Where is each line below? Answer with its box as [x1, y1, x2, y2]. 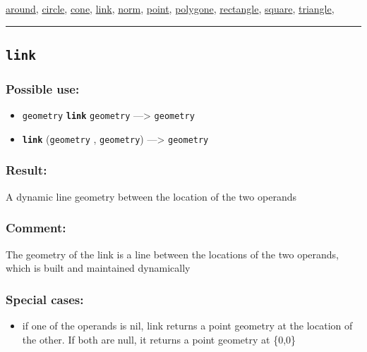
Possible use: [6, 80, 80, 97]
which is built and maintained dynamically [6, 260, 191, 275]
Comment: [6, 219, 66, 237]
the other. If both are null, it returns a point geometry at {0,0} [22, 332, 296, 346]
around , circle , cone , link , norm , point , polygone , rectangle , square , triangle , [6, 1, 335, 15]
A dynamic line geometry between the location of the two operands [6, 189, 296, 203]
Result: [6, 161, 47, 179]
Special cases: [6, 290, 84, 308]
